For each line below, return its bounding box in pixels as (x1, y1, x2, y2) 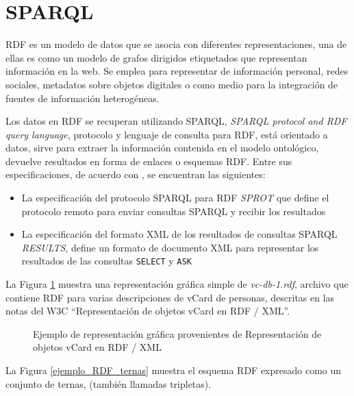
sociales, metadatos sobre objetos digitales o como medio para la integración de (5, 77, 338, 91)
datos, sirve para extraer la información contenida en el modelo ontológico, (5, 140, 319, 155)
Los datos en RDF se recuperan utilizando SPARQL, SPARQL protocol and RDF (5, 114, 347, 128)
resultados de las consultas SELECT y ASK (21, 253, 192, 268)
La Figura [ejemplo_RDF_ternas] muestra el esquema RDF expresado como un (5, 363, 342, 378)
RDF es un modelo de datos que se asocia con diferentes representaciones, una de (5, 37, 347, 51)
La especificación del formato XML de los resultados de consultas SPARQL (21, 227, 338, 241)
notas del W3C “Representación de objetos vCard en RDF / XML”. (5, 304, 290, 318)
